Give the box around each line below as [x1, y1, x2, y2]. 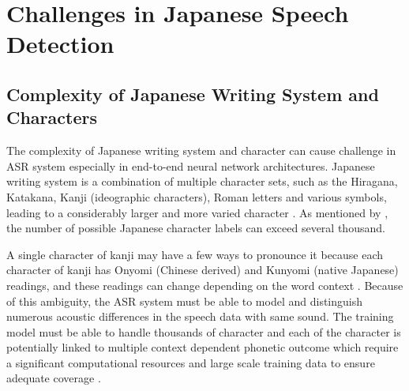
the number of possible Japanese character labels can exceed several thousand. [6, 220, 385, 236]
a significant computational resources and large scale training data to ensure [6, 354, 375, 370]
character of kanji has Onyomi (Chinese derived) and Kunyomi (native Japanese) [6, 261, 399, 278]
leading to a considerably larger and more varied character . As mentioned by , [6, 204, 388, 220]
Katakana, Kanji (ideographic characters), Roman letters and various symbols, [6, 188, 387, 205]
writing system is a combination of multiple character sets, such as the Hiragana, [6, 173, 398, 190]
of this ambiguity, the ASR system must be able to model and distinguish [6, 292, 362, 309]
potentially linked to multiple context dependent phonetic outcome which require [6, 339, 399, 355]
